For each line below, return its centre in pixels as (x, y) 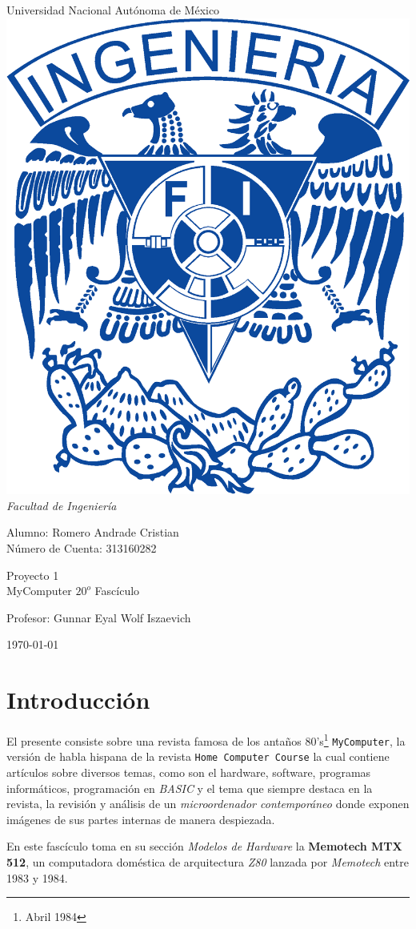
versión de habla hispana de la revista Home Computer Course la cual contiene (198, 756)
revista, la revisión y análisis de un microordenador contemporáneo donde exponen (208, 804)
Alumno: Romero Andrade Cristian (93, 532)
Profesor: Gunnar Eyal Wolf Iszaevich (99, 617)
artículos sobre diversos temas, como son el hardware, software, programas (189, 772)
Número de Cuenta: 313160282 (82, 547)
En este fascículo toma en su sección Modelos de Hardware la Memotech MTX (204, 846)
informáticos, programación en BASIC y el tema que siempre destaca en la (190, 788)
